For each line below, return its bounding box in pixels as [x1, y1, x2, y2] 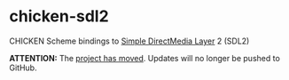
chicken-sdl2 [9, 6, 109, 27]
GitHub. [9, 62, 37, 73]
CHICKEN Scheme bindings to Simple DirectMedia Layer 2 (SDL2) [9, 36, 250, 46]
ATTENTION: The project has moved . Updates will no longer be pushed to [9, 52, 281, 63]
